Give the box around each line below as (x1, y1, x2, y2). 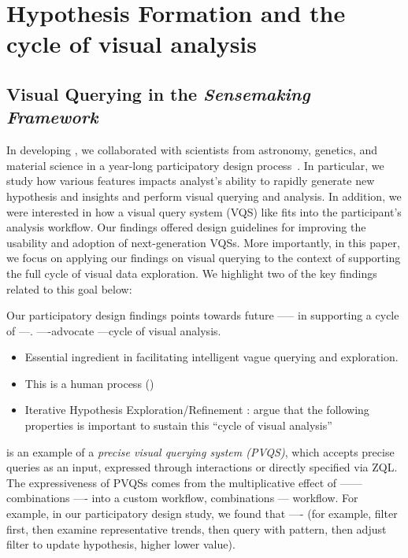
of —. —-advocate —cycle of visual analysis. (6, 322, 221, 338)
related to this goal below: (6, 280, 132, 297)
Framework (6, 105, 98, 129)
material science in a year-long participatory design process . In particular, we (6, 157, 384, 173)
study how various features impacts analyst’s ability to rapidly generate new (6, 172, 375, 189)
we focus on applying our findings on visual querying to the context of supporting (6, 249, 401, 266)
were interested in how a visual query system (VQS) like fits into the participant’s (6, 203, 402, 220)
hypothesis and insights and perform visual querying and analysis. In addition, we (6, 187, 402, 204)
